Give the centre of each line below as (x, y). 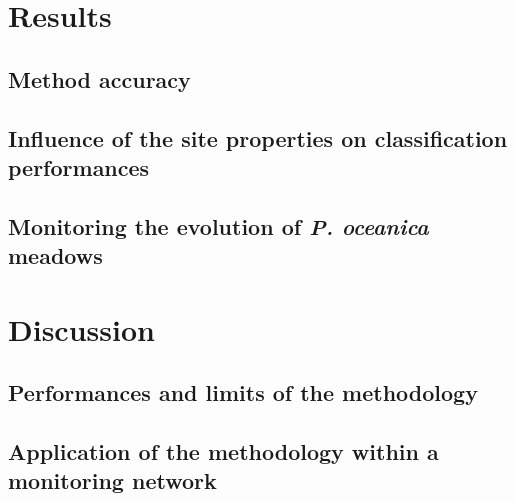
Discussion (81, 328)
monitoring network (112, 480)
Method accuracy (99, 78)
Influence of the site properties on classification (258, 137)
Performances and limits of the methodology (243, 392)
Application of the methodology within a (223, 451)
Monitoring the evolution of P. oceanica (218, 225)
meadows (55, 255)
